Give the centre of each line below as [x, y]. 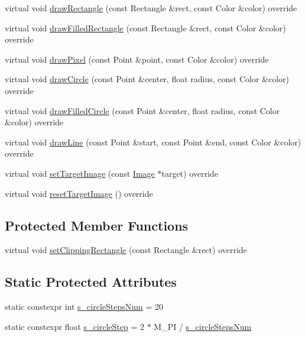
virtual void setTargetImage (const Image [80, 173]
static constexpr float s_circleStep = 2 [74, 326]
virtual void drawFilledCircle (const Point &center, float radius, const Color [142, 110]
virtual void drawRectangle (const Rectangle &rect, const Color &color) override [151, 8]
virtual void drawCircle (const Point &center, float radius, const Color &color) [147, 79]
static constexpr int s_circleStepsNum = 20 [84, 307]
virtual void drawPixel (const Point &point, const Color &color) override [137, 59]
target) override [190, 173]
